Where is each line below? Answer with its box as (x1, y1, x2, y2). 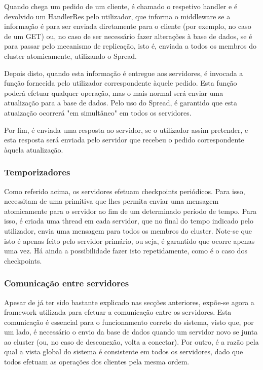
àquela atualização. (4, 144, 63, 155)
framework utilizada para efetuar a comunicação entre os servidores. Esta (4, 307, 232, 317)
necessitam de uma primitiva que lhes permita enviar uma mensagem (4, 196, 219, 206)
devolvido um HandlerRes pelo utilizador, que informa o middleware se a (4, 11, 231, 21)
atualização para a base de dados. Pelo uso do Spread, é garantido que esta (4, 97, 237, 108)
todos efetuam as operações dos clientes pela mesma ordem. (4, 356, 190, 367)
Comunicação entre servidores (4, 277, 129, 289)
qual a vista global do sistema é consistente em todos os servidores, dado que (4, 346, 243, 357)
